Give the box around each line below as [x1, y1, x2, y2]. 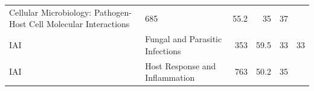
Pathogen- [94, 5, 132, 18]
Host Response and [145, 59, 216, 72]
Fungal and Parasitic [145, 33, 222, 45]
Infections [145, 44, 181, 57]
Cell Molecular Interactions [29, 17, 130, 30]
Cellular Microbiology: [9, 5, 92, 18]
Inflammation [145, 71, 195, 84]
